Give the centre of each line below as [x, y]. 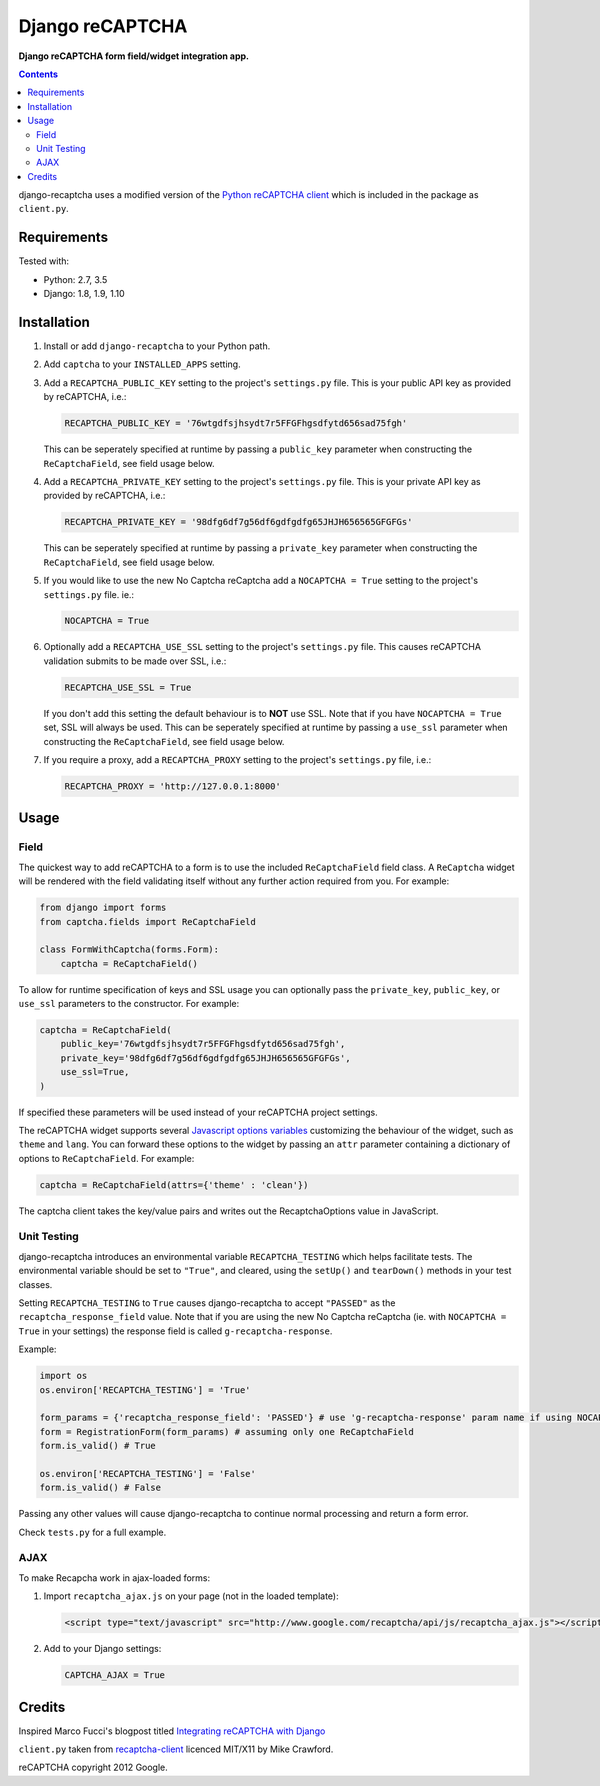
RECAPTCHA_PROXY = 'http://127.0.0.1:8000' [173, 786]
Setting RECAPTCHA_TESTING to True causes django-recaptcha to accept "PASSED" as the [207, 1303]
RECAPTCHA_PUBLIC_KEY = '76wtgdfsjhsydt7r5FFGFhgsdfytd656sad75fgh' [236, 423]
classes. [35, 1284]
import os [63, 1376]
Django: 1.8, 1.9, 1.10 [84, 294]
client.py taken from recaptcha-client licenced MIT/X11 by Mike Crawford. [176, 1749]
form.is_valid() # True [98, 1446]
